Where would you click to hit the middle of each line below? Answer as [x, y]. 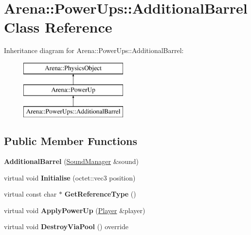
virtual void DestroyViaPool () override [66, 226]
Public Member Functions [71, 141]
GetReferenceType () [100, 194]
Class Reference [58, 27]
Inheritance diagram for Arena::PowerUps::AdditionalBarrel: [94, 50]
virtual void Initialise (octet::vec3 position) [70, 177]
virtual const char [30, 194]
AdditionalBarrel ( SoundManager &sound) [71, 161]
